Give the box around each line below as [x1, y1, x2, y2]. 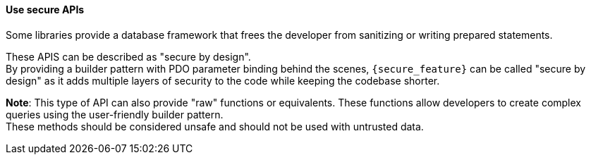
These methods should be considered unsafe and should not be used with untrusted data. [6, 120, 424, 133]
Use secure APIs [6, 4, 85, 16]
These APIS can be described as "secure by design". [6, 50, 251, 63]
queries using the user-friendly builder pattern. [6, 108, 224, 121]
